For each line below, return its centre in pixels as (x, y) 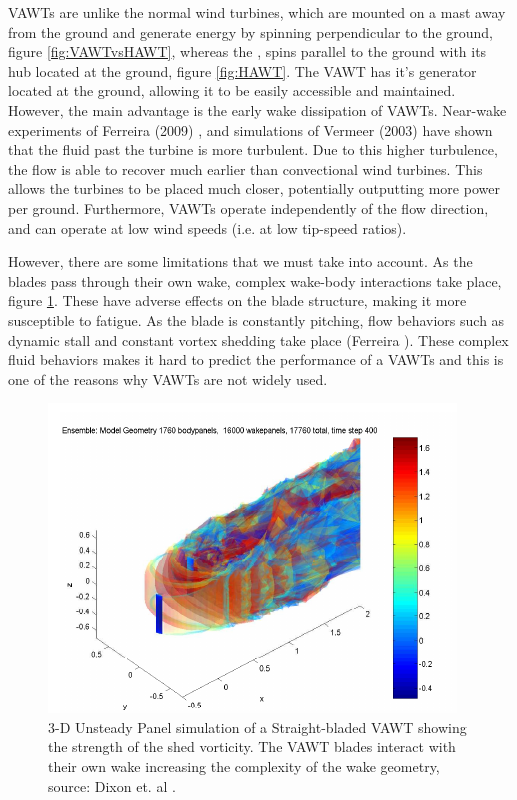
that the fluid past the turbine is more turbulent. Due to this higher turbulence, (253, 149)
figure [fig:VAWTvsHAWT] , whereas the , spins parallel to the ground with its (247, 51)
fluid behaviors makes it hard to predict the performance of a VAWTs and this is (256, 359)
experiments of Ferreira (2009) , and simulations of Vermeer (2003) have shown (250, 129)
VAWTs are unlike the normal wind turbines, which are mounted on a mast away (257, 12)
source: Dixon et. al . (112, 785)
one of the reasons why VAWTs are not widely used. (168, 378)
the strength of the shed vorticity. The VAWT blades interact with (252, 746)
